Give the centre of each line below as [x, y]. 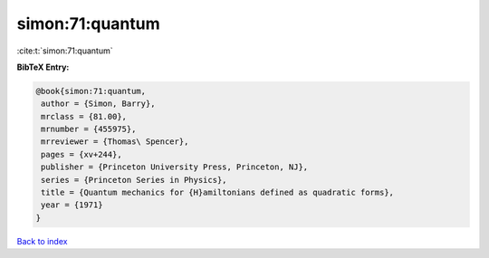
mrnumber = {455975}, [89, 129]
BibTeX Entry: [43, 67]
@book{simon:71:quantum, [91, 91]
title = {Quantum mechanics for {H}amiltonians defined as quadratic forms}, [217, 193]
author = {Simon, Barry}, [98, 104]
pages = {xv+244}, [81, 154]
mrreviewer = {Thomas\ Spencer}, [115, 142]
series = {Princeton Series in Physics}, [134, 180]
